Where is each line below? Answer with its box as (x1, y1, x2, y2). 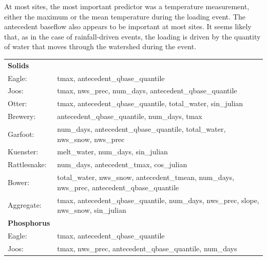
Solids (8, 59, 29, 70)
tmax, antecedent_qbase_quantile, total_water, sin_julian (57, 98, 243, 109)
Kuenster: (8, 146, 39, 157)
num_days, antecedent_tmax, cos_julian (57, 159, 187, 170)
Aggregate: (8, 199, 42, 210)
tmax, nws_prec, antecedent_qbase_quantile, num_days (57, 243, 237, 253)
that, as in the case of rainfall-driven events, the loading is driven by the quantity (4, 31, 261, 42)
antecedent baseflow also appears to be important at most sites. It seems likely (4, 21, 252, 32)
